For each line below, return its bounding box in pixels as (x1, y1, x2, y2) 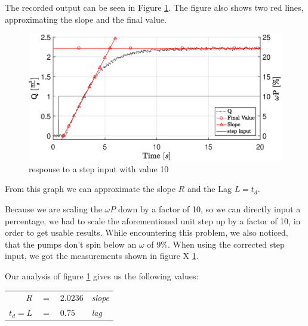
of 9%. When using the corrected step (147, 237, 285, 250)
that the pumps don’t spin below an (5, 237, 137, 250)
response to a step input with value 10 (29, 162, 169, 175)
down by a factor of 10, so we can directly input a (118, 202, 301, 215)
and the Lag (187, 182, 232, 195)
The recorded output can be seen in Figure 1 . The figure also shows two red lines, (5, 1, 304, 13)
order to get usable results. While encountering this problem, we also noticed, (5, 226, 288, 239)
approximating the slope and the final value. (5, 13, 167, 25)
